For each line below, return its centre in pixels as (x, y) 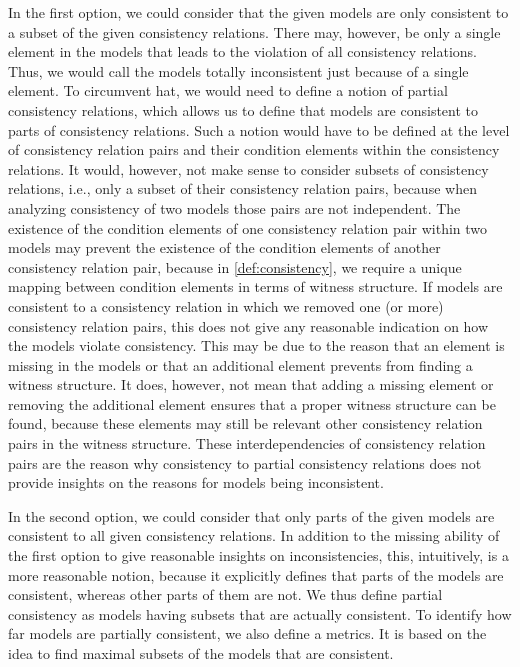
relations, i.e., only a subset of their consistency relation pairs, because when (242, 188)
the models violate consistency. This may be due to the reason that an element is (256, 345)
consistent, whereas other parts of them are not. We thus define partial (225, 594)
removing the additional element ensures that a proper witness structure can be (252, 403)
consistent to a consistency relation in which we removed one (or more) (226, 305)
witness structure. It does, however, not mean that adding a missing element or (251, 384)
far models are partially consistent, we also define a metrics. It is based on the (247, 633)
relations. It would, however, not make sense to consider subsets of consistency (248, 168)
